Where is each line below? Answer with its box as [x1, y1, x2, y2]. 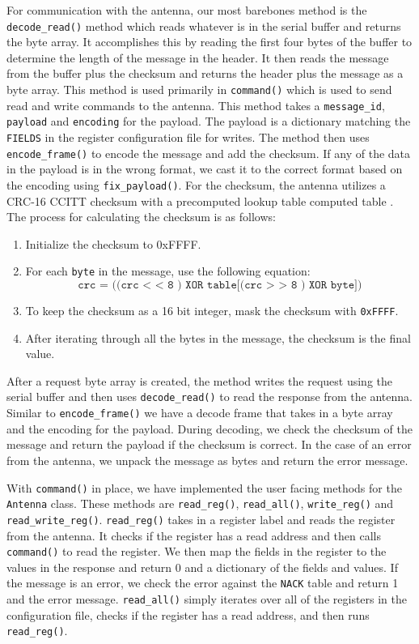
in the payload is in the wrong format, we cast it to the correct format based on [6, 160, 403, 177]
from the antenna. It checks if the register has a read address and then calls [6, 527, 382, 544]
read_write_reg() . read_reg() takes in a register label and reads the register [6, 510, 396, 527]
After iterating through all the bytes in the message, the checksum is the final [25, 329, 411, 346]
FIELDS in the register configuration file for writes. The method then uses [6, 129, 370, 145]
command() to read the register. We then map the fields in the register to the [6, 543, 387, 560]
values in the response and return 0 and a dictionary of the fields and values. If [6, 558, 398, 575]
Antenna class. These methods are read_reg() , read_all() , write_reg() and [6, 495, 394, 512]
